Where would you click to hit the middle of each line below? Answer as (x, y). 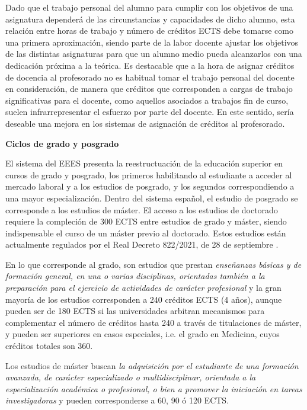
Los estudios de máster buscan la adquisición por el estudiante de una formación (152, 365)
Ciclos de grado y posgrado (62, 143)
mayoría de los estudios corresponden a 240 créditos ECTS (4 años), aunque (144, 299)
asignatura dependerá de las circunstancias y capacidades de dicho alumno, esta (150, 19)
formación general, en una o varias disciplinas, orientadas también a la (135, 276)
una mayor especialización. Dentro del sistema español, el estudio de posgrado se (152, 198)
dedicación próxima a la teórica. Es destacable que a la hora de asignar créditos (150, 65)
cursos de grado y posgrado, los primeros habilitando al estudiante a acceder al (149, 174)
